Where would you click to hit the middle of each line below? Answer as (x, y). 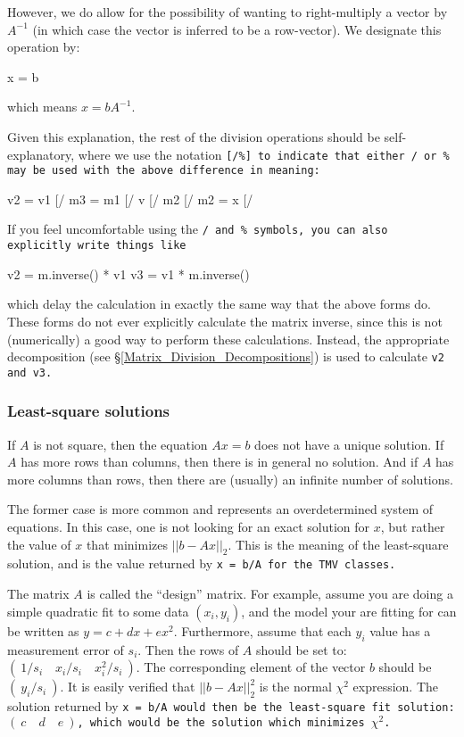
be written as (43, 630)
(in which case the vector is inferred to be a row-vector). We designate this (237, 29)
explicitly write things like (97, 246)
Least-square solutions (89, 411)
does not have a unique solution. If (349, 444)
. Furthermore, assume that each (262, 630)
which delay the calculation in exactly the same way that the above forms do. (219, 304)
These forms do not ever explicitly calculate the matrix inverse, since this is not (225, 321)
